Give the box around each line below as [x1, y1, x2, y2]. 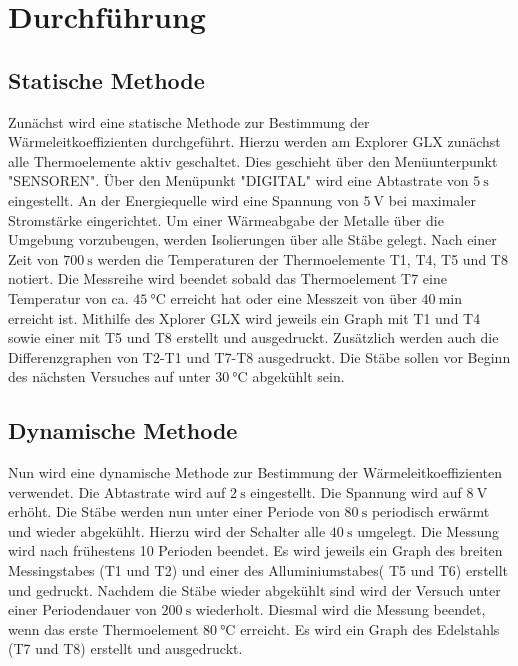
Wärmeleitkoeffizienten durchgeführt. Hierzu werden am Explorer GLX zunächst [8, 131, 501, 152]
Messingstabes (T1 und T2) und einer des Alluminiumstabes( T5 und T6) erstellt [8, 560, 509, 581]
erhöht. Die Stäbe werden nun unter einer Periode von [8, 501, 340, 522]
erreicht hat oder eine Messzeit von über [170, 287, 417, 308]
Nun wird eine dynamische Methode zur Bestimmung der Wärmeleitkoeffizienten [8, 462, 502, 483]
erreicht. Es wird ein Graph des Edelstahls [240, 618, 500, 639]
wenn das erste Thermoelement [8, 618, 199, 639]
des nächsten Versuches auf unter [8, 366, 211, 387]
